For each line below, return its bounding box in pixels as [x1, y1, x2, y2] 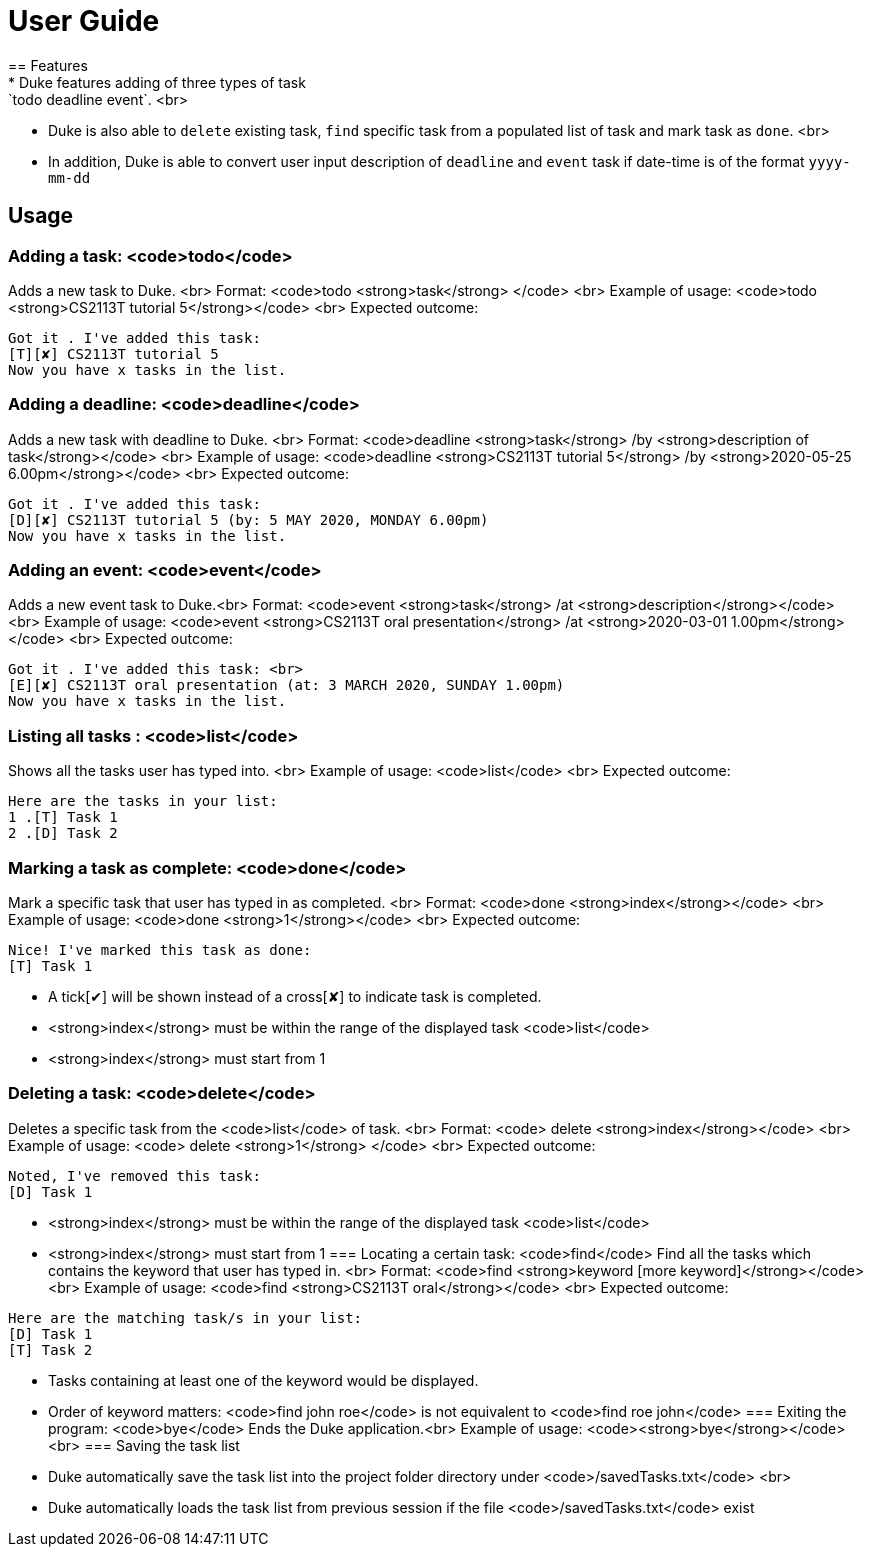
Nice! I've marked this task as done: [8, 941, 312, 958]
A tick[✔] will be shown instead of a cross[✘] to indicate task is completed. [48, 987, 542, 1005]
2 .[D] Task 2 [8, 825, 118, 842]
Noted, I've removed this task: [8, 1167, 261, 1184]
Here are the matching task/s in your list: [8, 1309, 363, 1326]
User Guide [8, 4, 160, 38]
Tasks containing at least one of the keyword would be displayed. [48, 1371, 479, 1389]
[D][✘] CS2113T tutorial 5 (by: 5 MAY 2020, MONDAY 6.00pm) [8, 511, 489, 528]
